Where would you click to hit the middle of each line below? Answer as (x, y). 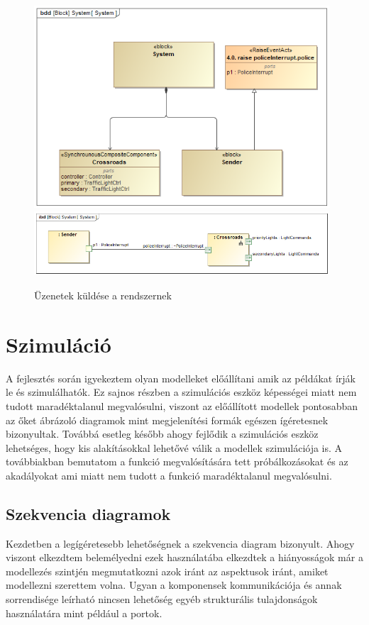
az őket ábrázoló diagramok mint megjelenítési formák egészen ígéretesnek (167, 420)
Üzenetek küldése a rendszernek (103, 295)
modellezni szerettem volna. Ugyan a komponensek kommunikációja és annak (174, 585)
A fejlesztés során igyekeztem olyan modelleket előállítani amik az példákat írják (181, 378)
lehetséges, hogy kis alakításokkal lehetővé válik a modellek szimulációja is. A (174, 447)
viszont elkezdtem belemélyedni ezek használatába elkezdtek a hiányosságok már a (184, 557)
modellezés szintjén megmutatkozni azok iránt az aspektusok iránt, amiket (167, 571)
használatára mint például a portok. (84, 613)
